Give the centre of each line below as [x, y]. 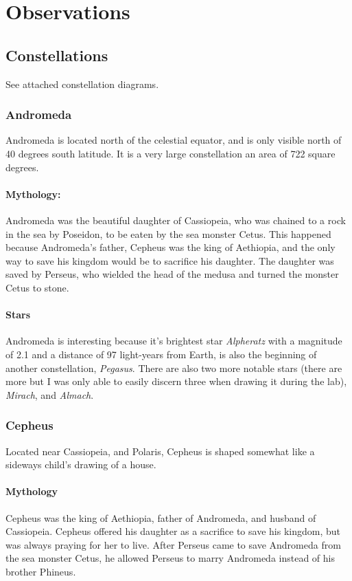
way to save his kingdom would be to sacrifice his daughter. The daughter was [170, 260]
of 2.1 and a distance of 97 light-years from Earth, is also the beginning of [161, 354]
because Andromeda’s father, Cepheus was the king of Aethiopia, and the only [171, 247]
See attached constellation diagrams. [82, 84]
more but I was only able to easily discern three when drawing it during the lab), [176, 381]
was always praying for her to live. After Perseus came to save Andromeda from [173, 544]
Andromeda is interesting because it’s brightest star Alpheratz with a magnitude [174, 341]
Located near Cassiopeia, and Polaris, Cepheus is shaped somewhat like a [160, 451]
